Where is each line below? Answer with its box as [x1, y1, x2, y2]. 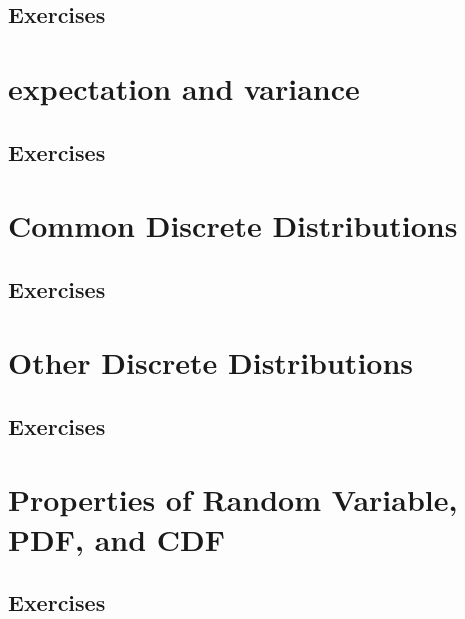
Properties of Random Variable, [8, 479, 458, 520]
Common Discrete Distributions [8, 205, 458, 246]
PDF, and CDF [8, 518, 226, 559]
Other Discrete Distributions [8, 342, 414, 383]
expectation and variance [8, 67, 360, 108]
